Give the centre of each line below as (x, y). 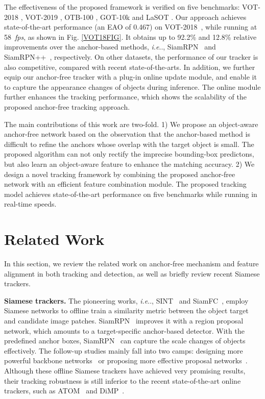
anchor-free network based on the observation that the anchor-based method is (127, 134)
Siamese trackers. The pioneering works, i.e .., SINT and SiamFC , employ (126, 300)
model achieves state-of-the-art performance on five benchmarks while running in (131, 194)
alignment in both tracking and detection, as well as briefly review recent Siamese (132, 273)
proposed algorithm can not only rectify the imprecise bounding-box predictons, (129, 154)
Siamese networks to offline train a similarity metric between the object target (126, 310)
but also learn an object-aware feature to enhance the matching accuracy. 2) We (129, 164)
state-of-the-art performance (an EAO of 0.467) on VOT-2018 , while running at (131, 27)
